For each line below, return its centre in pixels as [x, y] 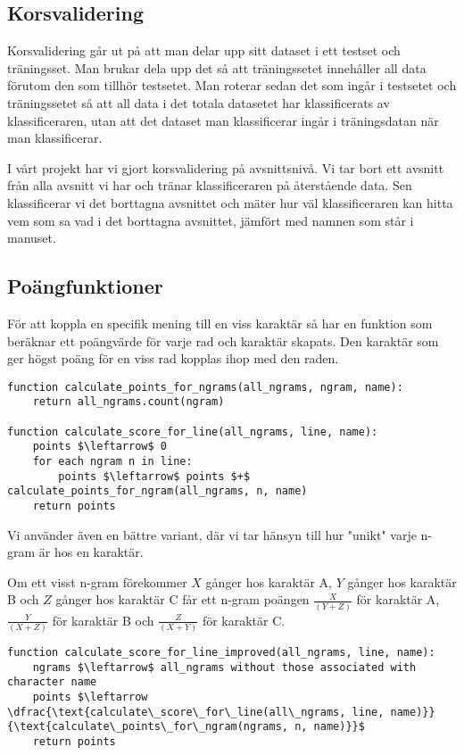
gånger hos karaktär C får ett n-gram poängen [182, 599]
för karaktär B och [103, 620]
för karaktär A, [398, 599]
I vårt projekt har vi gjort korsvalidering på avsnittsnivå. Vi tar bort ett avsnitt [226, 167]
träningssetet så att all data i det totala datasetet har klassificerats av [199, 102]
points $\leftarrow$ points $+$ [154, 476]
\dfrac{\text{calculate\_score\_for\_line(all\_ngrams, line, [196, 712]
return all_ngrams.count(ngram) [128, 402]
